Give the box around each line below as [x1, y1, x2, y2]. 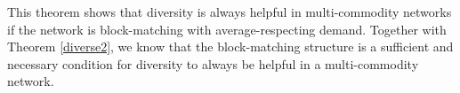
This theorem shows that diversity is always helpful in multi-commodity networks [7, 3, 452, 20]
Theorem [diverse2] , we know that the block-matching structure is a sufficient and [7, 37, 454, 56]
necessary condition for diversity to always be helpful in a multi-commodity [7, 54, 419, 73]
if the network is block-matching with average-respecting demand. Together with [7, 19, 447, 38]
